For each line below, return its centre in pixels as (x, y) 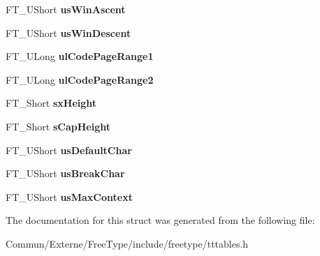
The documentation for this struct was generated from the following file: (160, 220)
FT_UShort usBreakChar (65, 173)
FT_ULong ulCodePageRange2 (80, 79)
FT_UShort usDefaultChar (69, 150)
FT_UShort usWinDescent (68, 32)
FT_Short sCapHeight (58, 126)
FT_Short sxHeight (51, 103)
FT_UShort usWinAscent (66, 9)
